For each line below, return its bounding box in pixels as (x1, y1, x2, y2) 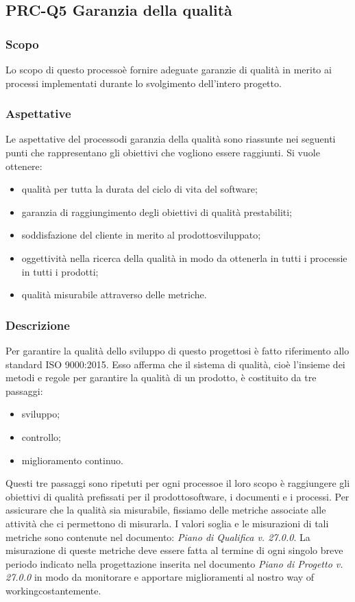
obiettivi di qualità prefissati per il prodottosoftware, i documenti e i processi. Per (5, 489, 350, 503)
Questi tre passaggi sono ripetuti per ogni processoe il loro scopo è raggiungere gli (5, 476, 350, 490)
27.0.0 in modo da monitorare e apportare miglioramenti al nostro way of (5, 570, 315, 584)
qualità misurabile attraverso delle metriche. (21, 287, 207, 302)
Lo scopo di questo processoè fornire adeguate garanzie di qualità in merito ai (5, 62, 332, 76)
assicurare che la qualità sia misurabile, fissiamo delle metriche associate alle (5, 503, 326, 517)
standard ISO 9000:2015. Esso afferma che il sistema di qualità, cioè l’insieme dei (5, 357, 345, 371)
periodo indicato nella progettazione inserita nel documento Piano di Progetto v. (5, 556, 343, 570)
